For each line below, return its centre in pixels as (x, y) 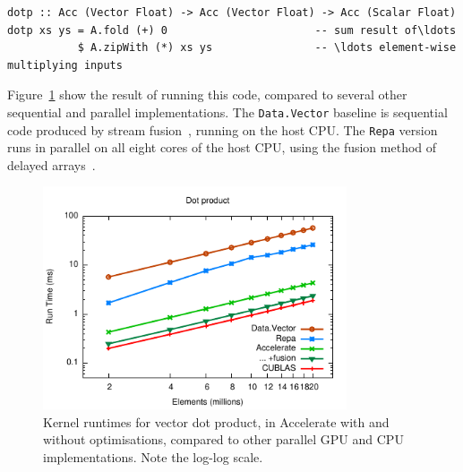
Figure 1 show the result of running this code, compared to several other (207, 94)
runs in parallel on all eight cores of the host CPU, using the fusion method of (222, 147)
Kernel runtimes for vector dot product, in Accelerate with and (216, 421)
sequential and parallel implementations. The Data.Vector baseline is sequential (227, 112)
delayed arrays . (51, 164)
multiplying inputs (65, 65)
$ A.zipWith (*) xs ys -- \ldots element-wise (267, 48)
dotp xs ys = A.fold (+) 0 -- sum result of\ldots (232, 30)
